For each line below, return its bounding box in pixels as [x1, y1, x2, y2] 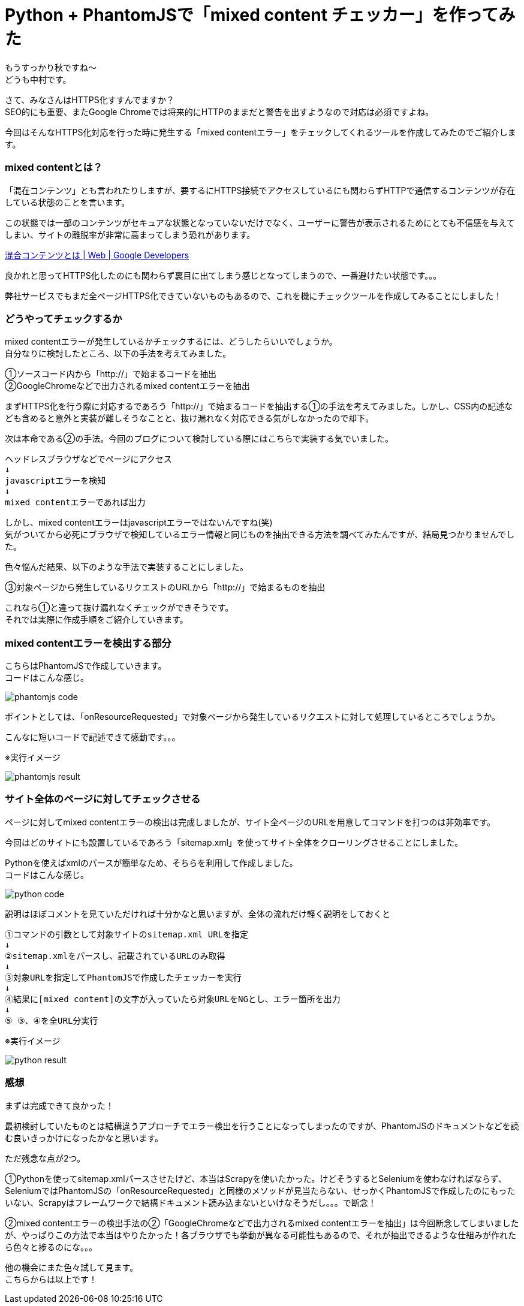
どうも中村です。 [5, 74, 71, 85]
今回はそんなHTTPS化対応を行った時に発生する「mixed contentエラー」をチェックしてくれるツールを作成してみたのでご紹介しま [5, 126, 516, 137]
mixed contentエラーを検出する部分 [5, 637, 171, 649]
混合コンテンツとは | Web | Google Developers [5, 249, 189, 260]
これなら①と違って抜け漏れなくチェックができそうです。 [5, 602, 234, 613]
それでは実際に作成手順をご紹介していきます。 [5, 614, 188, 625]
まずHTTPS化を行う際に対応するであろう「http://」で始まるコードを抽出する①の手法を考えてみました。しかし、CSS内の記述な [5, 401, 513, 412]
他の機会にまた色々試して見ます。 [5, 1262, 138, 1272]
